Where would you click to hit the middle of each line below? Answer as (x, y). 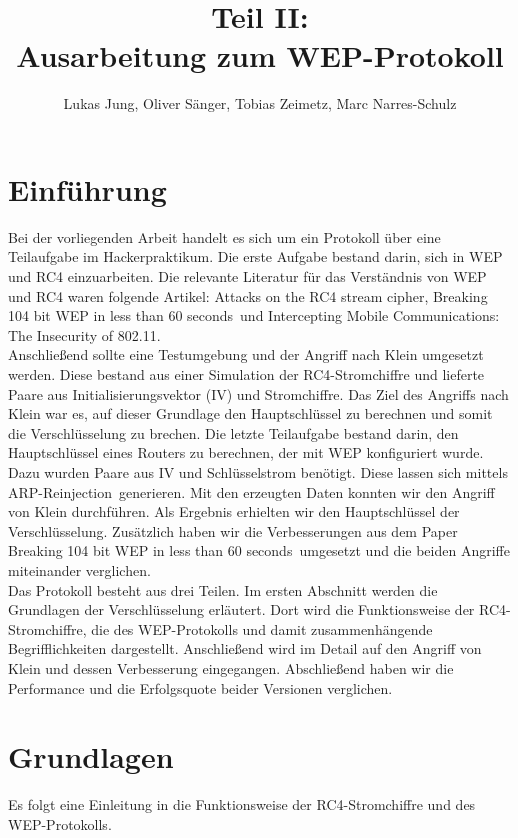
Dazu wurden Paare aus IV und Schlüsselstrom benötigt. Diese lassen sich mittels (258, 471)
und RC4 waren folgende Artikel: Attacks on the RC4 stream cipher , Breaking (248, 295)
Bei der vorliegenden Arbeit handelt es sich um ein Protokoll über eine (224, 236)
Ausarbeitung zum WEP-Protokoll (260, 55)
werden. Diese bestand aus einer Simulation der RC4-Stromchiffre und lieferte (246, 374)
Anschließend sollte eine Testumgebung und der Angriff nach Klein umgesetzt (246, 354)
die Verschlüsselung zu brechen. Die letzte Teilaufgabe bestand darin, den (233, 432)
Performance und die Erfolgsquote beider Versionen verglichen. (200, 687)
